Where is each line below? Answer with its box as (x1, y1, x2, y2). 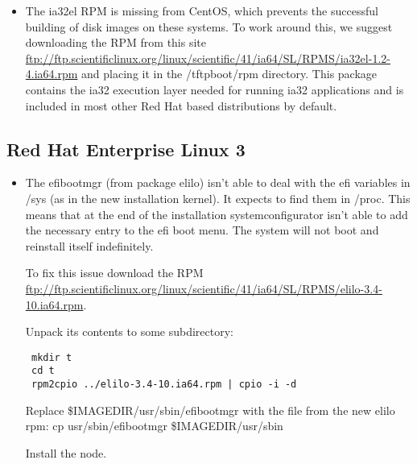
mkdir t (31, 351, 72, 363)
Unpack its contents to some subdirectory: (25, 323, 233, 340)
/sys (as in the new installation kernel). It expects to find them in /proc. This (25, 189, 411, 206)
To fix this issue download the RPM (25, 264, 204, 281)
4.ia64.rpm (25, 65, 78, 82)
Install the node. (25, 444, 107, 461)
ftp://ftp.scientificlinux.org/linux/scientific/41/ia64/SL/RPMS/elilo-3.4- (25, 280, 382, 296)
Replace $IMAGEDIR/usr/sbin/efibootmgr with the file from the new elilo (25, 401, 395, 418)
